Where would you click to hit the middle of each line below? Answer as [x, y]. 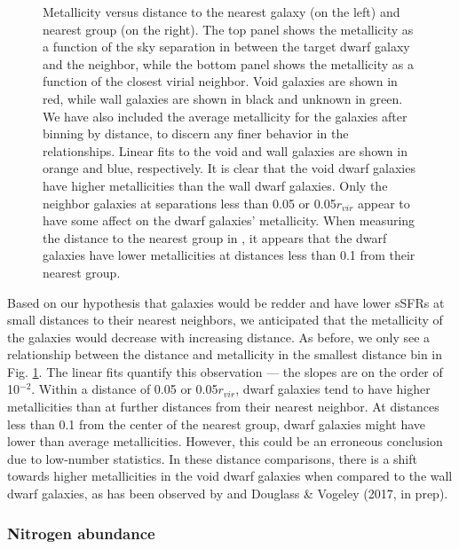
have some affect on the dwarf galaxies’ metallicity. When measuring [229, 220]
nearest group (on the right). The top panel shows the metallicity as [228, 29]
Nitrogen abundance [81, 533]
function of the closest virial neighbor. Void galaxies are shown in [220, 81]
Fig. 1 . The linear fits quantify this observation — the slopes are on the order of [225, 371]
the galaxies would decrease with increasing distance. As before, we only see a [219, 337]
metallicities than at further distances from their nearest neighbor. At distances [223, 407]
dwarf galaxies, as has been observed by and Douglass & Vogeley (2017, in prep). [228, 494]
